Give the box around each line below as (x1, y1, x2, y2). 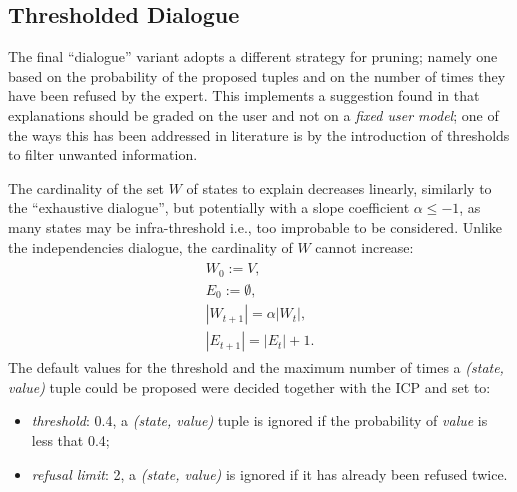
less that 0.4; (31, 429, 110, 450)
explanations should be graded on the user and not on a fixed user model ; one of (8, 104, 499, 125)
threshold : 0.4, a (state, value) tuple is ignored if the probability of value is (31, 410, 488, 431)
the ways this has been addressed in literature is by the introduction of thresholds (8, 124, 510, 145)
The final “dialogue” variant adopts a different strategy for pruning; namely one (8, 46, 498, 67)
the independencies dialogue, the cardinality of (8, 236, 293, 257)
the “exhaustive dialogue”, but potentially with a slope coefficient (8, 197, 410, 218)
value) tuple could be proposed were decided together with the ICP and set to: (8, 376, 491, 397)
